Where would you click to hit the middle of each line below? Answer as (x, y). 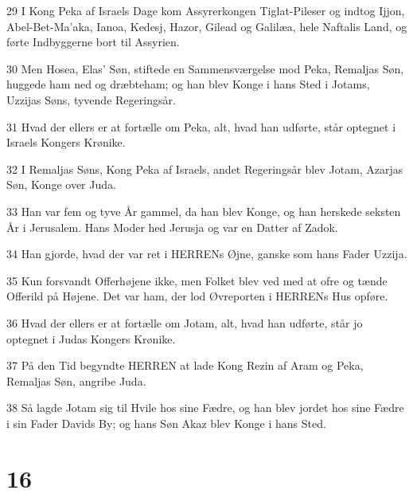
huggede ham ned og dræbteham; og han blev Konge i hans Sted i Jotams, (188, 84)
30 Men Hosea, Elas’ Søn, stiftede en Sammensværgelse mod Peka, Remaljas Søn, (205, 68)
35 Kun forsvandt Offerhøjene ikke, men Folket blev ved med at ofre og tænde (197, 280)
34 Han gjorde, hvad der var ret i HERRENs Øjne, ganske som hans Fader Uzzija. (207, 254)
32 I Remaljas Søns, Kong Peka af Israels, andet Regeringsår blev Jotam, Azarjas (205, 169)
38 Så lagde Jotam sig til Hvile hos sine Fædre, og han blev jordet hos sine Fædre (205, 408)
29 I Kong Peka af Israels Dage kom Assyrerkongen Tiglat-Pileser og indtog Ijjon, (206, 10)
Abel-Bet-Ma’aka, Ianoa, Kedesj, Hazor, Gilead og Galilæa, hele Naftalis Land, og (207, 26)
